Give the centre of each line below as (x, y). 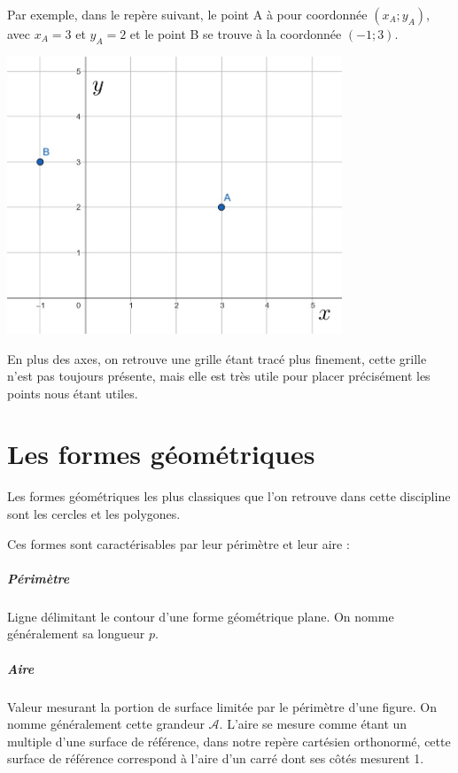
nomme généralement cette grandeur (106, 724)
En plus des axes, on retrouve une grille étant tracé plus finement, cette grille (217, 358)
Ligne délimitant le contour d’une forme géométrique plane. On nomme (201, 616)
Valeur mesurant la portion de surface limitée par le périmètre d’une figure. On (222, 706)
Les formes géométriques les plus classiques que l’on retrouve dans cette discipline (229, 496)
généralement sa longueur (76, 634)
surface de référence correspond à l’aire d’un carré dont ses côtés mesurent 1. (216, 758)
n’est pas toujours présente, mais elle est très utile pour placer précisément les (219, 376)
